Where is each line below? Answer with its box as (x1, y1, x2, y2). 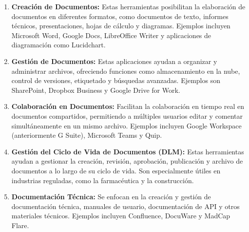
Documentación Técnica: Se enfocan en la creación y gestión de (11, 191, 211, 202)
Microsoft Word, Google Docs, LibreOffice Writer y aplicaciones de (11, 30, 211, 40)
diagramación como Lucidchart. (11, 40, 106, 50)
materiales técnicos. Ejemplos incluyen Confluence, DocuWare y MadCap (11, 211, 230, 221)
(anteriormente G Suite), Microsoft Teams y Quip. (11, 130, 162, 140)
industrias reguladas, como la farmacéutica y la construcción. (11, 175, 194, 185)
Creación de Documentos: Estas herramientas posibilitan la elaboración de (11, 1, 246, 11)
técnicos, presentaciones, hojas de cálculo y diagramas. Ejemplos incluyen (11, 21, 230, 31)
